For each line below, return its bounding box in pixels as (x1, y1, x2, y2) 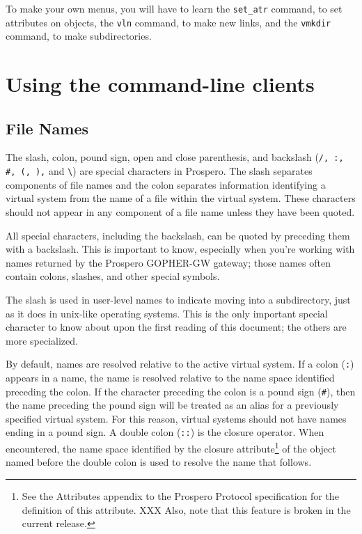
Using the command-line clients (6, 70, 315, 98)
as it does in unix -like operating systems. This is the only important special (6, 306, 328, 320)
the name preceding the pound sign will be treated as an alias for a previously (6, 398, 339, 412)
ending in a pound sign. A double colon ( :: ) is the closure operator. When (6, 425, 324, 439)
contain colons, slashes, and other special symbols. (6, 269, 220, 283)
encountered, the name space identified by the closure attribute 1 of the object (6, 439, 336, 455)
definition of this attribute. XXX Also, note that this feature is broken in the (22, 502, 351, 517)
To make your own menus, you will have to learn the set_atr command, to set (6, 1, 343, 15)
